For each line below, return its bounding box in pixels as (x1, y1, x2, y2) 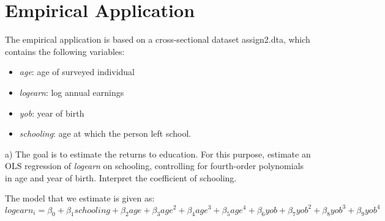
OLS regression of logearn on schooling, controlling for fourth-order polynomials (5, 159, 304, 172)
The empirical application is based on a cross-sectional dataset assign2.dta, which (5, 33, 310, 46)
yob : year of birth (19, 106, 84, 119)
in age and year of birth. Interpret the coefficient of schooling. (5, 171, 237, 184)
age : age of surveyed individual (19, 65, 135, 78)
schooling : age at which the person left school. (19, 127, 192, 140)
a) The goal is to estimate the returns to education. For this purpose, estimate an (5, 147, 311, 160)
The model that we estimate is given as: (5, 192, 155, 205)
